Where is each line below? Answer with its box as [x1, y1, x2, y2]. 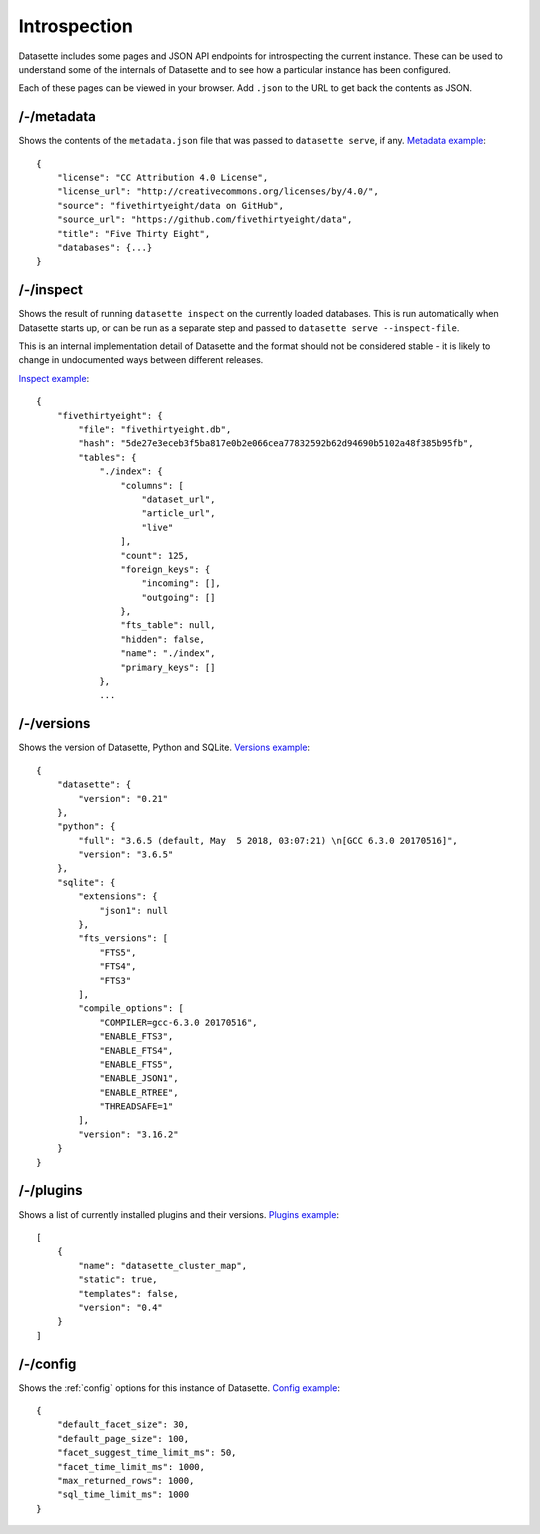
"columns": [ [120, 480, 185, 491]
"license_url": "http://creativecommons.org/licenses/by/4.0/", [56, 186, 379, 197]
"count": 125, [120, 550, 190, 561]
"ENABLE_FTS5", [99, 1058, 174, 1070]
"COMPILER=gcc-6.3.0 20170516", [99, 1016, 259, 1028]
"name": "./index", [120, 648, 216, 659]
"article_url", [141, 508, 216, 519]
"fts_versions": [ [78, 933, 169, 944]
